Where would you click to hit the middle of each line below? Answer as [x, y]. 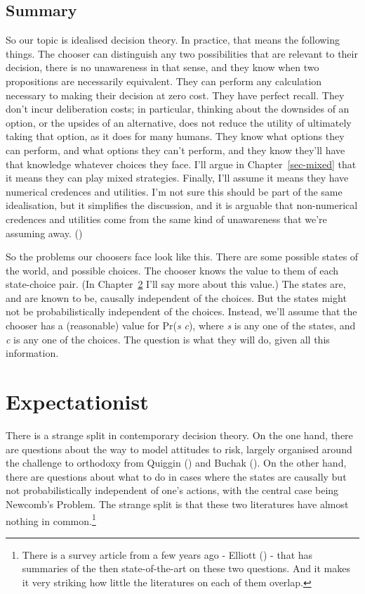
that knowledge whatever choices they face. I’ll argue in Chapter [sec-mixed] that [181, 164]
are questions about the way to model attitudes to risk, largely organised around [179, 449]
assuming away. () [44, 233]
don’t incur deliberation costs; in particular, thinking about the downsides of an [178, 109]
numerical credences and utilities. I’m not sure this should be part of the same [174, 191]
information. [32, 353]
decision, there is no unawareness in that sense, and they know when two [162, 67]
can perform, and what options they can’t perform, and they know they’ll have [175, 150]
